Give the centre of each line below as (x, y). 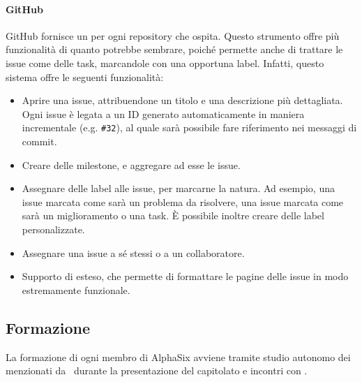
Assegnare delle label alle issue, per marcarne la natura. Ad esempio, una (178, 188)
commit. (39, 141)
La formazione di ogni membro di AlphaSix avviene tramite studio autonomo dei (178, 357)
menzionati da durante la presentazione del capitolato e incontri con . (157, 370)
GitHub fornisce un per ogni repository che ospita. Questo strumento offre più (173, 35)
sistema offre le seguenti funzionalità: (85, 76)
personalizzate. (53, 229)
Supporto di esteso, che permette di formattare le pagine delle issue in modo (185, 276)
